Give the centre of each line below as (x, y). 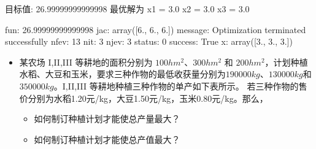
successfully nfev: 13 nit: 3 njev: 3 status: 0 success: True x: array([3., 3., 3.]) (149, 41)
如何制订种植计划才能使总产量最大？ (107, 119)
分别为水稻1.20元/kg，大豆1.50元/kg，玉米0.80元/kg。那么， (148, 98)
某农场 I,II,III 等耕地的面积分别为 (86, 62)
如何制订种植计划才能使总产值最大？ (107, 139)
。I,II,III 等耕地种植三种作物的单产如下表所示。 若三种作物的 (176, 86)
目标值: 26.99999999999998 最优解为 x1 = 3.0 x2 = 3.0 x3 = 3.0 (127, 9)
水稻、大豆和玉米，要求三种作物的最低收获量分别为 (122, 74)
